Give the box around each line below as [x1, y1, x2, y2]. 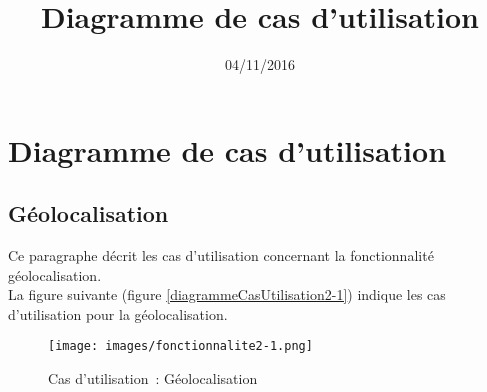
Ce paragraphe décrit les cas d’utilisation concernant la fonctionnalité [8, 245, 434, 266]
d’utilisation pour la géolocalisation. [8, 303, 228, 324]
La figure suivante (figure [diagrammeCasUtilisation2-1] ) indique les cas [8, 284, 446, 305]
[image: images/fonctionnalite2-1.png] [48, 339, 313, 354]
